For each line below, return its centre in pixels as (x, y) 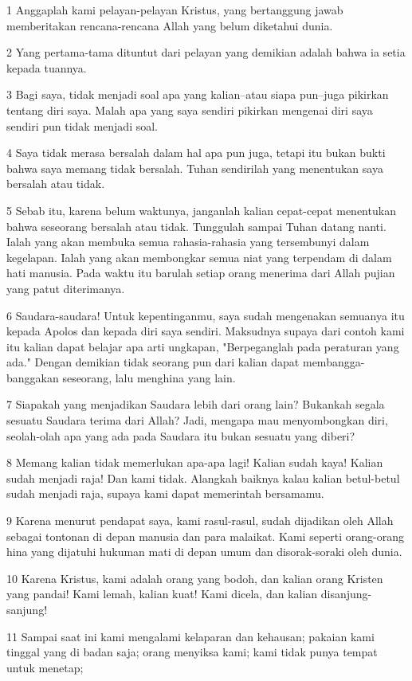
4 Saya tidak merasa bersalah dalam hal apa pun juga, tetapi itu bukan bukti (196, 153)
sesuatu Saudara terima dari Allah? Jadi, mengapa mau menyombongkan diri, (197, 420)
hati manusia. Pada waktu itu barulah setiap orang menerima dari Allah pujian (201, 273)
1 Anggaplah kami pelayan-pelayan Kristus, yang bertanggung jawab (175, 10)
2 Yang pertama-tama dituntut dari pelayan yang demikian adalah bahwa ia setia (206, 52)
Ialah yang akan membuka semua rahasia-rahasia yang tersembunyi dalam (188, 242)
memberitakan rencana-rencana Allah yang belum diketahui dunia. (170, 25)
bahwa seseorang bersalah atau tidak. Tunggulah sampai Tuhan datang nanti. (196, 226)
